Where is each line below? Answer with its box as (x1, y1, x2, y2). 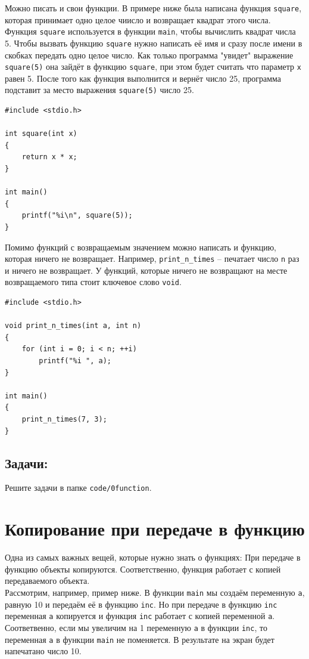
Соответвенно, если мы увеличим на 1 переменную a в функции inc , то (5, 621, 267, 633)
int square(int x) (5, 129, 77, 138)
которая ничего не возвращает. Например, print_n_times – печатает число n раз (5, 252, 299, 265)
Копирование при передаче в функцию (5, 516, 305, 541)
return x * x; (21, 153, 77, 162)
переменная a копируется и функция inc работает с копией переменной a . (5, 610, 275, 622)
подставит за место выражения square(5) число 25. (5, 83, 194, 96)
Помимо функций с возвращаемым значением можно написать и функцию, (5, 240, 277, 253)
